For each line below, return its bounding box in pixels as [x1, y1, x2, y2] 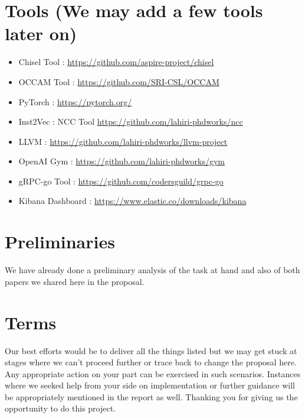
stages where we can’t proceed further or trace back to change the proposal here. [5, 356, 297, 368]
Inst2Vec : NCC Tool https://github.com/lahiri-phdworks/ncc [18, 115, 243, 128]
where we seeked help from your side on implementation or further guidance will [5, 379, 295, 391]
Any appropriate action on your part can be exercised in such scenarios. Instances [5, 367, 301, 380]
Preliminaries [5, 229, 115, 254]
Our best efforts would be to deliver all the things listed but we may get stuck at [5, 344, 297, 357]
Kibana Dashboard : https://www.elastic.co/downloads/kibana [18, 195, 247, 207]
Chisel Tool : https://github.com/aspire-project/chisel [18, 56, 214, 68]
